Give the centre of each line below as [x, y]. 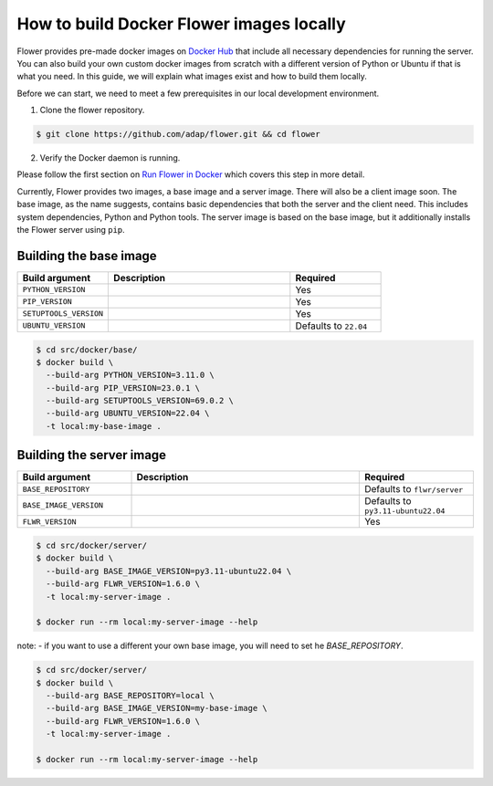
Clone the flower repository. [92, 110]
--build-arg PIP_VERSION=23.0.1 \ [123, 388]
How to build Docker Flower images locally [181, 24]
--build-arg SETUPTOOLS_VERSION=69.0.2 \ [140, 401]
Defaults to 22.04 [331, 326]
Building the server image [92, 455]
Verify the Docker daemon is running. [110, 158]
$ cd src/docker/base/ [87, 350]
